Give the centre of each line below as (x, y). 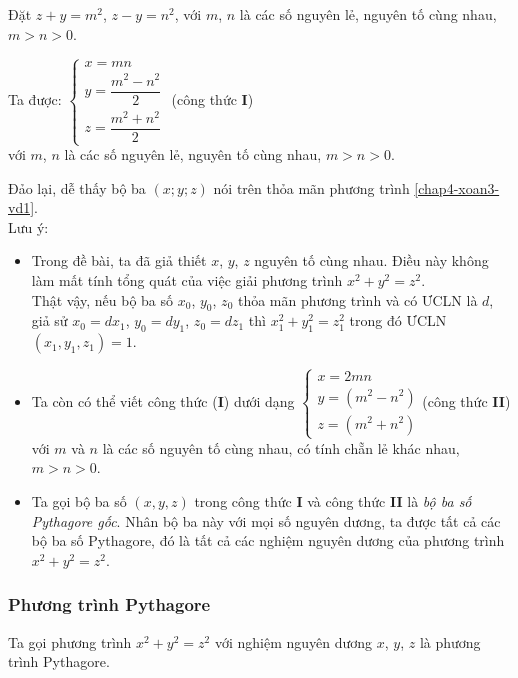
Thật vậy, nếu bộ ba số (102, 299)
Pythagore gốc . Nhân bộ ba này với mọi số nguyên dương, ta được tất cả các (266, 520)
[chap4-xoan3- (457, 187)
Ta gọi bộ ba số (79, 500)
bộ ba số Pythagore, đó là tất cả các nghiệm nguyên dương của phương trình (268, 540)
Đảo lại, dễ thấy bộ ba (77, 187)
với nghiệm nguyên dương (293, 641)
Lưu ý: (28, 226)
